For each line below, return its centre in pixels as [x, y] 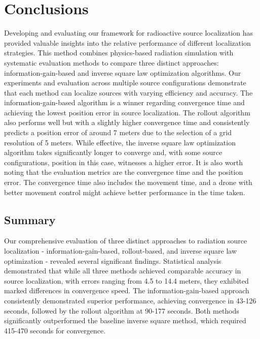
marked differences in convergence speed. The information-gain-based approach [127, 290]
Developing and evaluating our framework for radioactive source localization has [128, 33]
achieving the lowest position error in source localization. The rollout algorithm [127, 112]
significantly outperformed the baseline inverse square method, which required [125, 320]
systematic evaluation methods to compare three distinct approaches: [112, 62]
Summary [30, 219]
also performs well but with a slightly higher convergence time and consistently [127, 122]
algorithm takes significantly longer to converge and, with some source [113, 152]
